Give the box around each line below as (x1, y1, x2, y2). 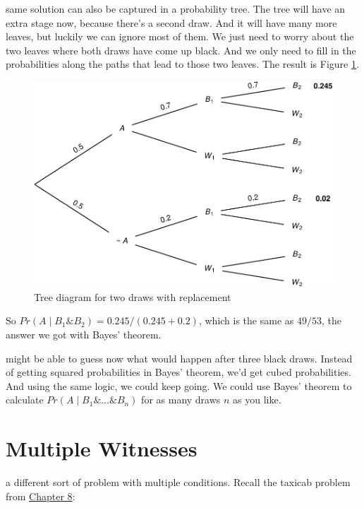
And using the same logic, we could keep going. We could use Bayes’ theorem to (6, 378, 352, 393)
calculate (6, 392, 44, 407)
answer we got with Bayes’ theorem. (6, 326, 162, 341)
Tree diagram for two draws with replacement (34, 289, 231, 304)
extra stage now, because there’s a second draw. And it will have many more (6, 15, 337, 30)
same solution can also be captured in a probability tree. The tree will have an (6, 1, 346, 16)
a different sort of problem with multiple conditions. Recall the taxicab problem (6, 475, 351, 490)
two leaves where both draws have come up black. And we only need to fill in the (6, 42, 356, 57)
